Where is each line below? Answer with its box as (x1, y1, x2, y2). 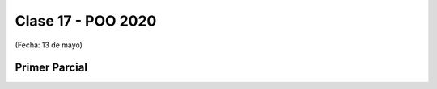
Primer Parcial (15, 61, 88, 75)
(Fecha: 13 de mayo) (15, 40, 83, 50)
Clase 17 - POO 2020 (15, 12, 157, 30)
